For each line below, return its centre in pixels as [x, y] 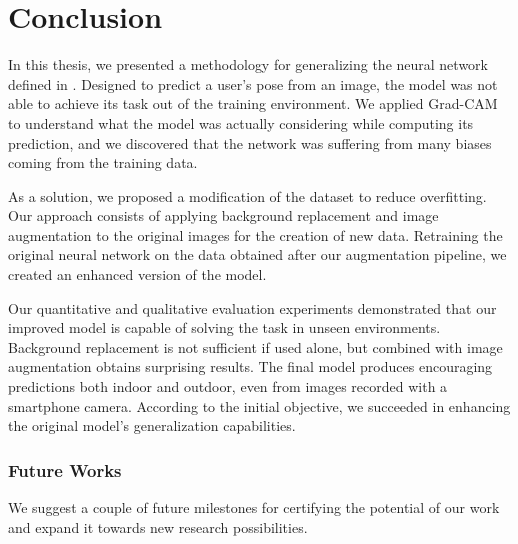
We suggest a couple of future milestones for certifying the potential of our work [254, 507]
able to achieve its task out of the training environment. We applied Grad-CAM [253, 103]
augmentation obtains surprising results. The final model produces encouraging [250, 366]
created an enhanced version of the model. [137, 274]
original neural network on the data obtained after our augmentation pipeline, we [257, 254]
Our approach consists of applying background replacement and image [223, 215]
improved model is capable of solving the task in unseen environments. [224, 327]
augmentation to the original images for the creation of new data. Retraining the [255, 234]
